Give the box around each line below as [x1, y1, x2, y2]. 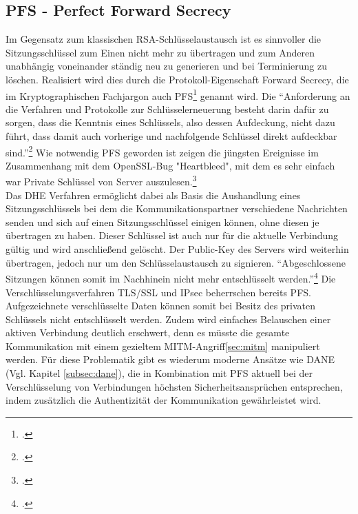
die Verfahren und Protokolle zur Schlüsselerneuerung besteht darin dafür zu [6, 101, 329, 116]
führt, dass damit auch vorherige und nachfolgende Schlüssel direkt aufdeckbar [6, 129, 337, 143]
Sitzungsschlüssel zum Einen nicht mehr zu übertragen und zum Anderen [6, 45, 315, 59]
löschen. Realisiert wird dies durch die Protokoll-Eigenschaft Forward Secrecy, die [6, 72, 349, 86]
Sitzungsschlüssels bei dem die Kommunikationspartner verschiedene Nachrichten [6, 201, 348, 216]
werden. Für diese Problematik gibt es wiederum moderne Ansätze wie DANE [6, 352, 335, 367]
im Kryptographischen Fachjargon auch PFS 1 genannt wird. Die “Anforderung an [6, 86, 350, 103]
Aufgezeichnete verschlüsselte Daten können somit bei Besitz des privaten [6, 298, 316, 313]
